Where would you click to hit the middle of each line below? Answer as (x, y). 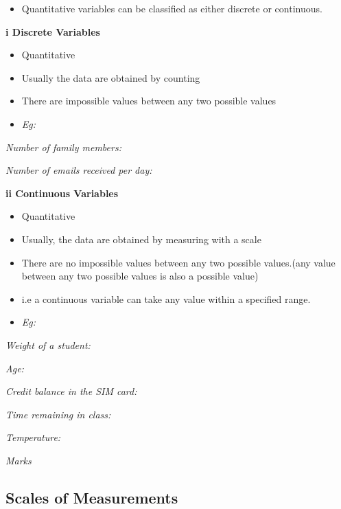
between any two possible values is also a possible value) (140, 276)
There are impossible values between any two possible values (149, 101)
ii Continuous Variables (62, 193)
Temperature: (33, 437)
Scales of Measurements (92, 497)
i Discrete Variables (53, 31)
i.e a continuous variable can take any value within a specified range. (166, 298)
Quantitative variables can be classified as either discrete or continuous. (172, 8)
